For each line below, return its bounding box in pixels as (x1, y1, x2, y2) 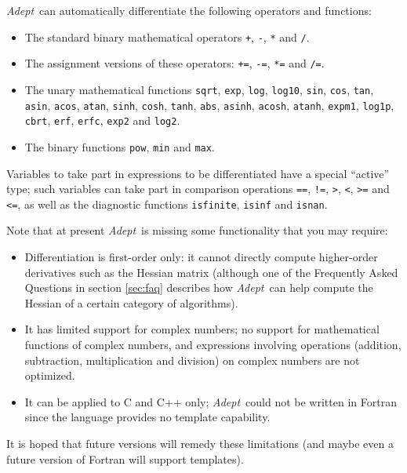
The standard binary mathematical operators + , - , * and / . (24, 28, 310, 45)
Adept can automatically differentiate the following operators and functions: (6, 2, 372, 18)
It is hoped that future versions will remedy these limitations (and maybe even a (6, 435, 394, 451)
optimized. (24, 367, 75, 384)
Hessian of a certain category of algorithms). (24, 294, 238, 311)
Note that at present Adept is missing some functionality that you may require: (6, 222, 388, 238)
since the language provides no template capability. (24, 409, 271, 425)
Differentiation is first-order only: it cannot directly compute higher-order (24, 249, 378, 265)
